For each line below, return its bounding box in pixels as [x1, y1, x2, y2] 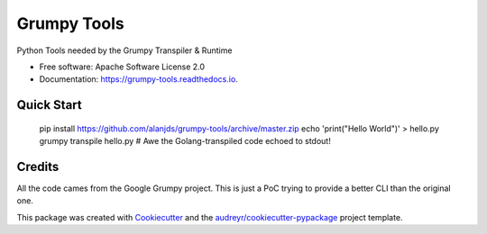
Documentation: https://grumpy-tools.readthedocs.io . [39, 74, 238, 85]
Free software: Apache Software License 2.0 [39, 61, 206, 72]
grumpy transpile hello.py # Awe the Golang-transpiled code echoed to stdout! [39, 136, 331, 147]
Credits [16, 158, 60, 175]
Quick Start [16, 97, 82, 112]
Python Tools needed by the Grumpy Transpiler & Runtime [16, 45, 233, 56]
